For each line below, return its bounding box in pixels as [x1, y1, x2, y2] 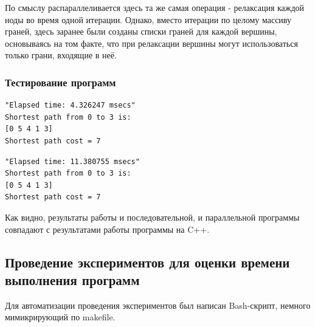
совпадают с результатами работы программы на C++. [5, 222, 210, 235]
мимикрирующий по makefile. [5, 311, 116, 323]
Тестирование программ [5, 74, 116, 89]
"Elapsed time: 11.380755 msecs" [5, 157, 140, 166]
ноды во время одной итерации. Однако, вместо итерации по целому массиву [5, 13, 291, 26]
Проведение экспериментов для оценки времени [5, 252, 290, 271]
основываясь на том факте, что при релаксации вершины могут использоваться [5, 36, 298, 49]
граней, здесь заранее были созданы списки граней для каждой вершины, [5, 25, 277, 38]
